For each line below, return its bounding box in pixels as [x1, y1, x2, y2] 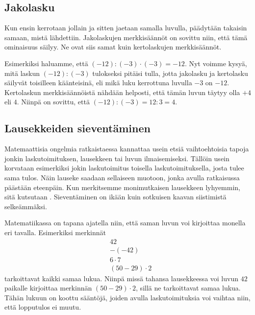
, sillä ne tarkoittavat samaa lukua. [136, 283, 241, 293]
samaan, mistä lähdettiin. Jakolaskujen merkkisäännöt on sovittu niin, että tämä [4, 32, 248, 42]
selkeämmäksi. [4, 201, 47, 211]
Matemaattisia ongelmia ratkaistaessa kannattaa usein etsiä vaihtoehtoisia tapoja [4, 144, 249, 154]
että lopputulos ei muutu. [4, 302, 81, 312]
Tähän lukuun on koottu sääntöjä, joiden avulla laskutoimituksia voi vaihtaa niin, [4, 292, 251, 302]
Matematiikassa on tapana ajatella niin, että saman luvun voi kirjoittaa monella [4, 218, 246, 228]
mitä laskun [4, 68, 40, 78]
